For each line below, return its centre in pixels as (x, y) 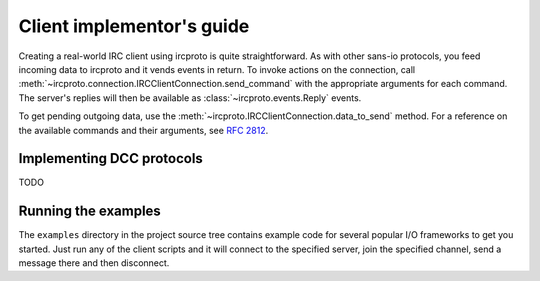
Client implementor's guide (134, 26)
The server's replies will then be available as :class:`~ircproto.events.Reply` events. (190, 97)
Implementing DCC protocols (111, 158)
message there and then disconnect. (94, 263)
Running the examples (90, 211)
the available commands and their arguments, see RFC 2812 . (143, 130)
